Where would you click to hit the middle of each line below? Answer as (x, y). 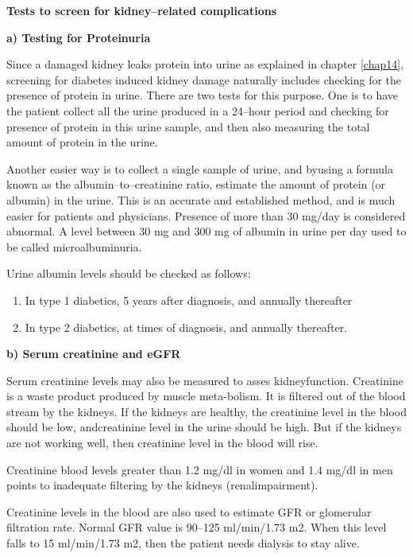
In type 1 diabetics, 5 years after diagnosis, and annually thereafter (189, 300)
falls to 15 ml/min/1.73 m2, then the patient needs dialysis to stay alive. (183, 543)
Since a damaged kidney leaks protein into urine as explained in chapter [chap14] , (205, 64)
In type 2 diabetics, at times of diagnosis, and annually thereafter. (186, 327)
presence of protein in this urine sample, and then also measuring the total (188, 126)
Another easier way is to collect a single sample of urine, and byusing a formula (200, 168)
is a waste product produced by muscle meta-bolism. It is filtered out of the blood (206, 396)
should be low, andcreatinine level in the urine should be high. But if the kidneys (204, 427)
